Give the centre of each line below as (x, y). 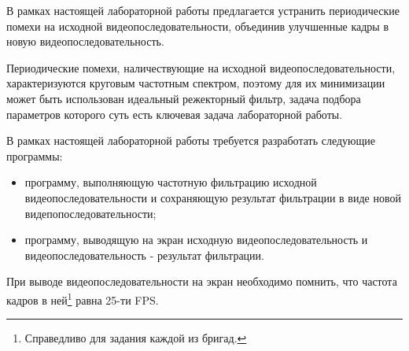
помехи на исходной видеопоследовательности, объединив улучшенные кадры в (198, 26)
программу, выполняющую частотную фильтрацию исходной (171, 182)
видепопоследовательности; (90, 213)
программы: (35, 155)
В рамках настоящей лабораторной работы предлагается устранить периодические (203, 10)
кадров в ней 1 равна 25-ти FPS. (83, 298)
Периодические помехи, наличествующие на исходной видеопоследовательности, (201, 67)
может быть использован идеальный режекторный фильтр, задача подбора (184, 98)
